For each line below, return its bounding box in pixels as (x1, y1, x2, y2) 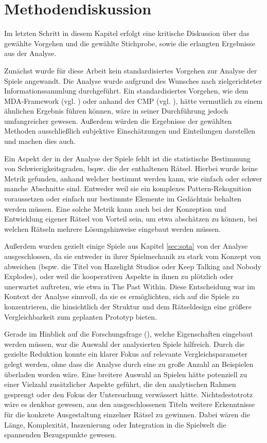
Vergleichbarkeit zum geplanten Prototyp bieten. (4, 311, 157, 322)
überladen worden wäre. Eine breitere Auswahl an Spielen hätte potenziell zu (4, 368, 247, 379)
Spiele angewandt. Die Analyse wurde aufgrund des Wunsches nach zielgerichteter (4, 75, 262, 86)
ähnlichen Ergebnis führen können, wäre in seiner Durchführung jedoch (4, 105, 228, 116)
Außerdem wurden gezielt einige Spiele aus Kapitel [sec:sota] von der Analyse (4, 241, 248, 251)
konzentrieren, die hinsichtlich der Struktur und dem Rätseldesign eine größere (4, 301, 252, 311)
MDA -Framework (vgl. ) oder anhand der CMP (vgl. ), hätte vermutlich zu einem (4, 95, 263, 106)
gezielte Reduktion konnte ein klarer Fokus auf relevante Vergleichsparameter (4, 348, 247, 359)
